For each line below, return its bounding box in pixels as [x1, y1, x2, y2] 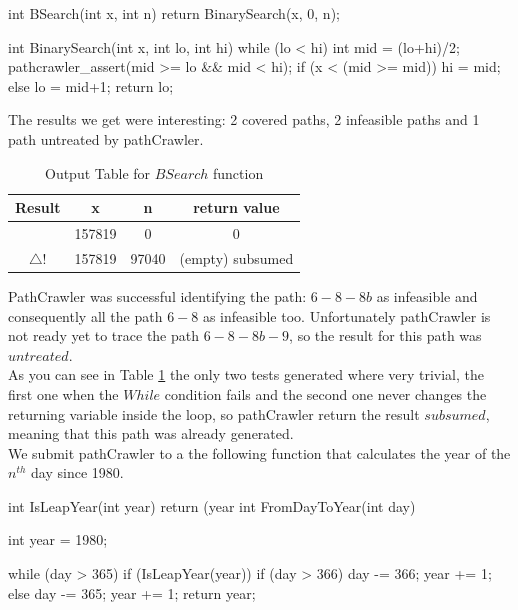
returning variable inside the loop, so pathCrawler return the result [8, 403, 420, 424]
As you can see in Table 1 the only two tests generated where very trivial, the [8, 364, 485, 385]
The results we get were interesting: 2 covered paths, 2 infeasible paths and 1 [8, 109, 480, 130]
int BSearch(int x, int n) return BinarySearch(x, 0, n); [8, 3, 340, 23]
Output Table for [44, 162, 151, 183]
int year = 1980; [8, 529, 108, 550]
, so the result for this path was [289, 325, 482, 346]
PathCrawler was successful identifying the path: [8, 285, 307, 306]
